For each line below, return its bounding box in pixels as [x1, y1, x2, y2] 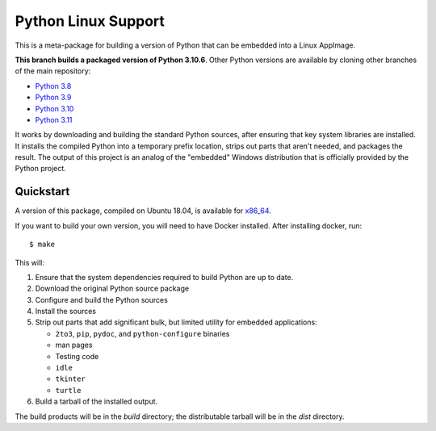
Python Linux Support [15, 12, 166, 30]
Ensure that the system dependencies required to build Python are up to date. [35, 272, 294, 282]
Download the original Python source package [35, 283, 190, 294]
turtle [55, 386, 82, 395]
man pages [55, 340, 93, 350]
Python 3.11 [35, 115, 73, 124]
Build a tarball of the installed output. [35, 396, 158, 407]
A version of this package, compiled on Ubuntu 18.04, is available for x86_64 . [15, 206, 272, 215]
